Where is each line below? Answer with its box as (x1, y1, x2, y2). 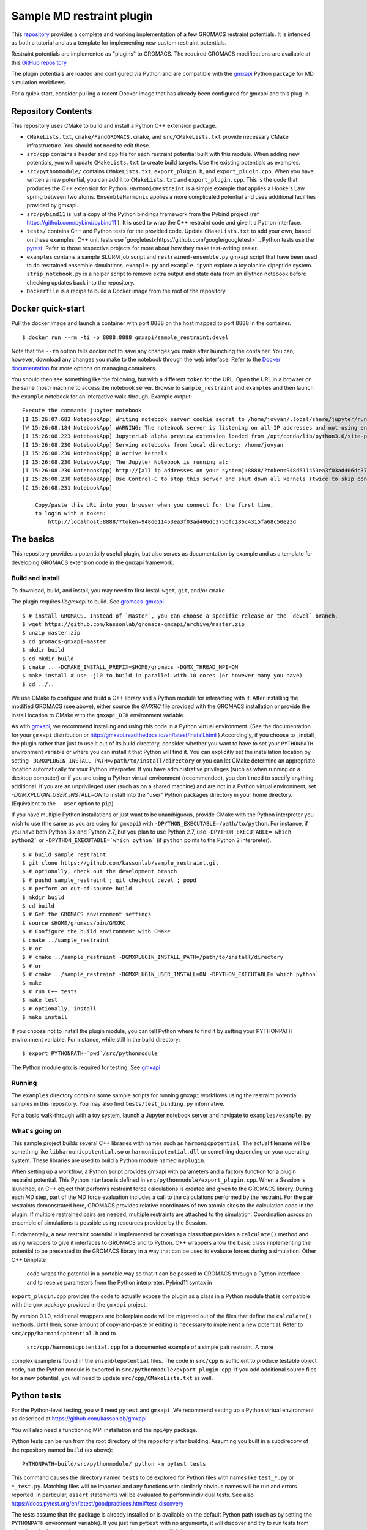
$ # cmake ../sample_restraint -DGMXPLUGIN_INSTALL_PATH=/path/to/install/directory (22, 953, 284, 961)
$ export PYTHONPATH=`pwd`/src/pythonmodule (22, 1050, 158, 1057)
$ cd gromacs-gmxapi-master (22, 638, 106, 645)
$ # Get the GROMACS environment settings (22, 911, 152, 918)
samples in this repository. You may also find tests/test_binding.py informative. (11, 1100, 224, 1108)
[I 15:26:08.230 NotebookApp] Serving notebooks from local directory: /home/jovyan (22, 441, 284, 448)
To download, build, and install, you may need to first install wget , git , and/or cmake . (11, 586, 227, 594)
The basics (11, 534, 54, 545)
